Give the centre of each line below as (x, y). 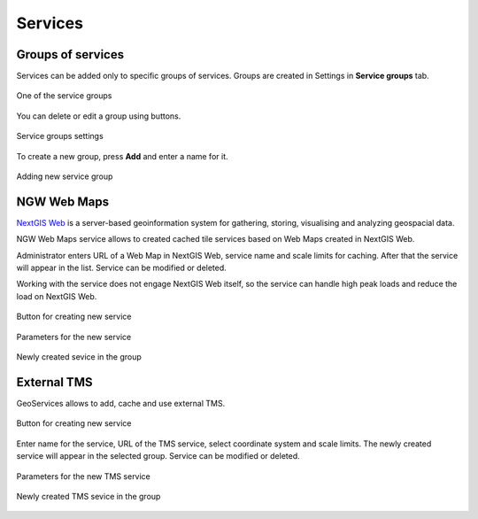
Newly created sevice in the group (79, 357)
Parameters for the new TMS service (83, 476)
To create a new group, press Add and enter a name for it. (122, 156)
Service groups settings (60, 136)
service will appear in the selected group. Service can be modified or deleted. (158, 456)
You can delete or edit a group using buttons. (99, 116)
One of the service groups (64, 96)
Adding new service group (65, 176)
